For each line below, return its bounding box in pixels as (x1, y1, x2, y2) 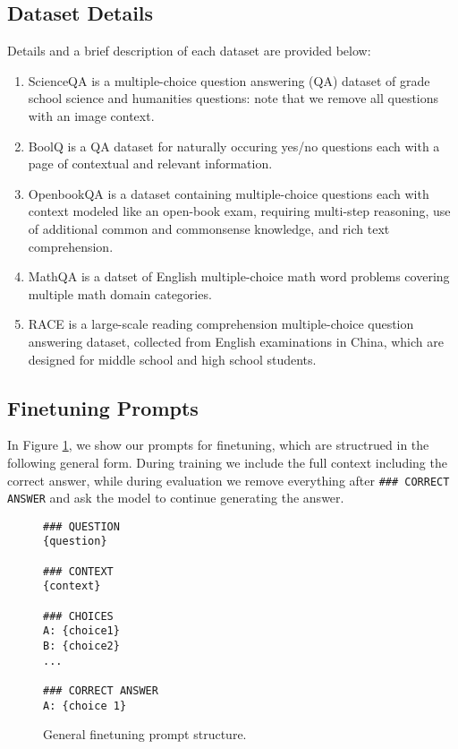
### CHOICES (43, 609, 114, 623)
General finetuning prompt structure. (43, 725, 247, 744)
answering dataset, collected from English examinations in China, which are (28, 331, 444, 350)
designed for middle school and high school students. (28, 349, 317, 368)
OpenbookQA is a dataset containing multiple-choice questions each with (28, 184, 429, 202)
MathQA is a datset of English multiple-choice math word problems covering (28, 267, 450, 286)
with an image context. (28, 106, 155, 125)
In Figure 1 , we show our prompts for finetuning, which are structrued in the (7, 435, 429, 454)
